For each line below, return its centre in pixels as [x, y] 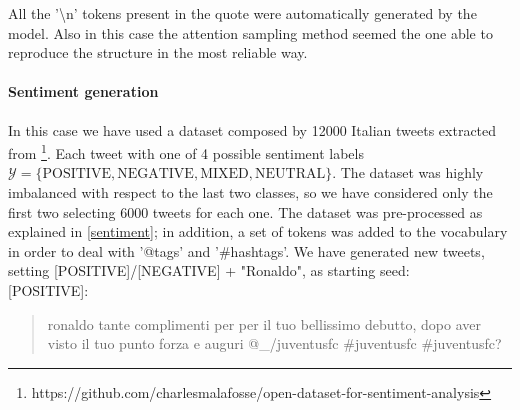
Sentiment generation [83, 91]
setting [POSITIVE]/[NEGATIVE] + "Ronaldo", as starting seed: [209, 270]
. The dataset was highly [408, 172]
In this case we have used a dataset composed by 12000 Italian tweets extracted [252, 129]
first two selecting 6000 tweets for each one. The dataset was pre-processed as [245, 211]
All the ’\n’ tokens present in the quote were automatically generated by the [242, 13]
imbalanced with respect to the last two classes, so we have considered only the [250, 192]
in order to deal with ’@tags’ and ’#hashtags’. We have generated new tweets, [246, 250]
